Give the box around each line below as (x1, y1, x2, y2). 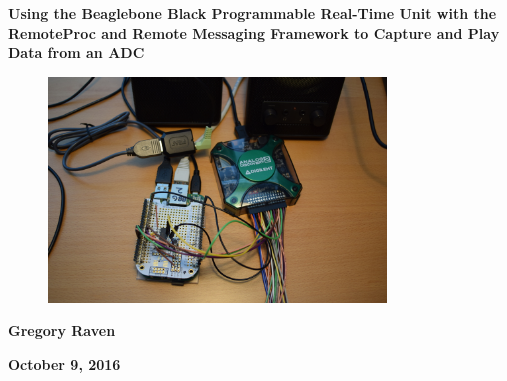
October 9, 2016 (8, 353, 121, 374)
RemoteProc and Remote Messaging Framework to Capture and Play (8, 22, 500, 43)
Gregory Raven (8, 320, 116, 341)
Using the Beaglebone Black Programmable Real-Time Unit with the (8, 3, 497, 23)
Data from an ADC (8, 42, 145, 63)
